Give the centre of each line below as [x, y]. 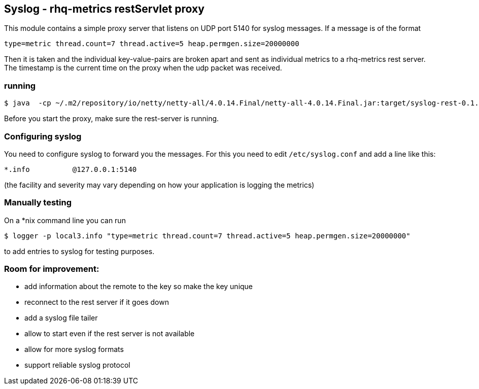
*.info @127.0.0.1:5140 [71, 169]
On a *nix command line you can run [65, 220]
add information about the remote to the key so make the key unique [139, 287]
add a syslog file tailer [61, 318]
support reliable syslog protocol [77, 365]
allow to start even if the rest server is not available [110, 334]
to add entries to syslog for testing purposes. [79, 251]
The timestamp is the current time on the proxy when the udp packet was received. [143, 68]
